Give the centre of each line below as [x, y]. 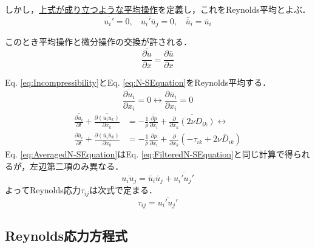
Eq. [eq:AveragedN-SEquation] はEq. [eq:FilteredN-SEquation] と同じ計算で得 [149, 154]
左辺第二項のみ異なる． [77, 166]
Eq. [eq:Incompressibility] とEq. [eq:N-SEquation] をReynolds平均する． [138, 82]
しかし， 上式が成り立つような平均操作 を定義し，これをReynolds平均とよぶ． [158, 9]
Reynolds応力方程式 [66, 235]
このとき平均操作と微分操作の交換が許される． [98, 42]
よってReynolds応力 [43, 190]
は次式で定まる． [124, 190]
